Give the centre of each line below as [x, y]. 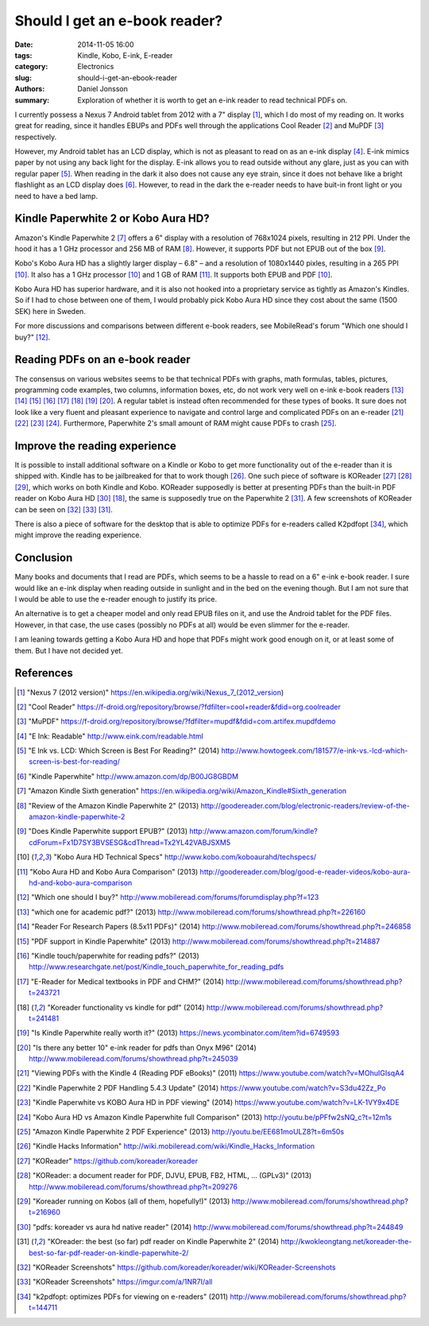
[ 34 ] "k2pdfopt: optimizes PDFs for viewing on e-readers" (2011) [123, 1297]
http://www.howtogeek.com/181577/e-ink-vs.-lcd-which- [315, 750]
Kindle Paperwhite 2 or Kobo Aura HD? [112, 219]
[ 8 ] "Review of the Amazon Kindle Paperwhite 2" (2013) [108, 805]
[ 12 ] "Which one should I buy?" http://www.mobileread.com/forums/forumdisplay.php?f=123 [168, 898]
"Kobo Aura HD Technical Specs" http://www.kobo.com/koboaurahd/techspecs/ [185, 857]
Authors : [30, 89]
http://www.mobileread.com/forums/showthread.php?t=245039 [133, 1059]
